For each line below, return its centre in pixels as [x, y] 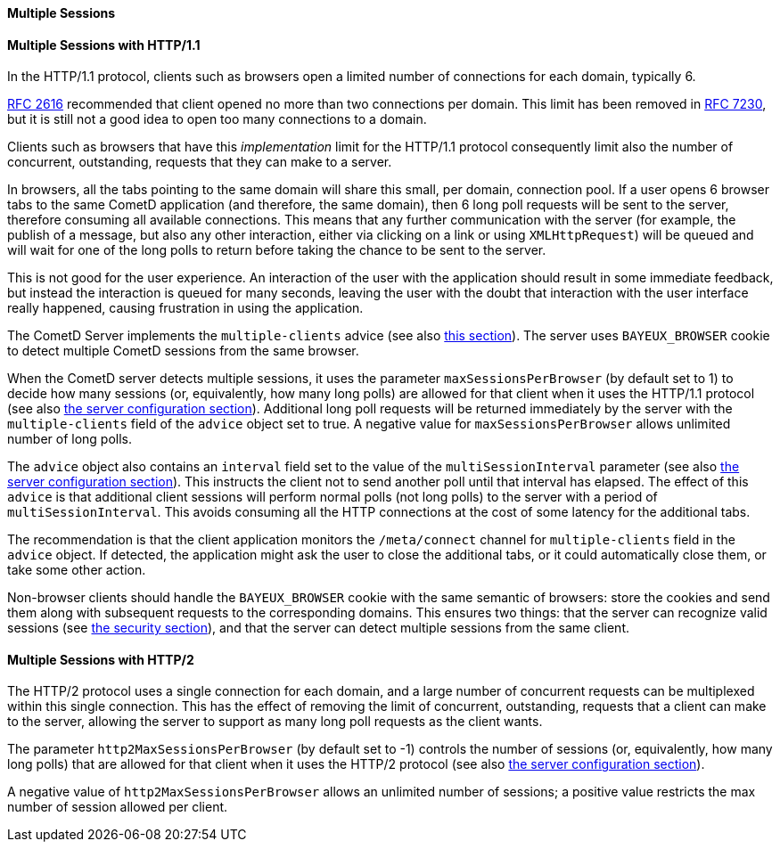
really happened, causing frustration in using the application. [185, 308]
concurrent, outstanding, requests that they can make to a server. [200, 162]
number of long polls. [70, 439]
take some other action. [77, 570]
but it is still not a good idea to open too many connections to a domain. [217, 119]
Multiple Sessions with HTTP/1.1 [104, 45]
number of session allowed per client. [118, 807]
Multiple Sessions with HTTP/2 [101, 659]
